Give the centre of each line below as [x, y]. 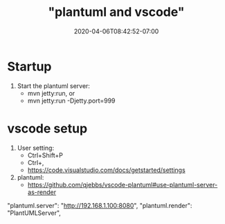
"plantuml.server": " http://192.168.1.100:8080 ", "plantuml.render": [100, 205]
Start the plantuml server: [53, 86]
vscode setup [47, 128]
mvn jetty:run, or [51, 93]
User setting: [35, 148]
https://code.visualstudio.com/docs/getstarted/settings [106, 170]
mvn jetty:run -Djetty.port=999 [71, 101]
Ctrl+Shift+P [45, 155]
